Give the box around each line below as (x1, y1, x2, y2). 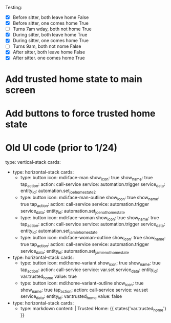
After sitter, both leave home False (12, 49, 85, 55)
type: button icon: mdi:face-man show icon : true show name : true (20, 174, 153, 182)
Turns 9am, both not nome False (12, 43, 81, 49)
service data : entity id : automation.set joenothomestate (20, 207, 125, 215)
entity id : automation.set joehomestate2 (20, 187, 96, 195)
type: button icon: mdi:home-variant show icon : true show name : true (20, 260, 161, 268)
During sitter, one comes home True (12, 37, 89, 44)
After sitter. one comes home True (12, 55, 85, 61)
